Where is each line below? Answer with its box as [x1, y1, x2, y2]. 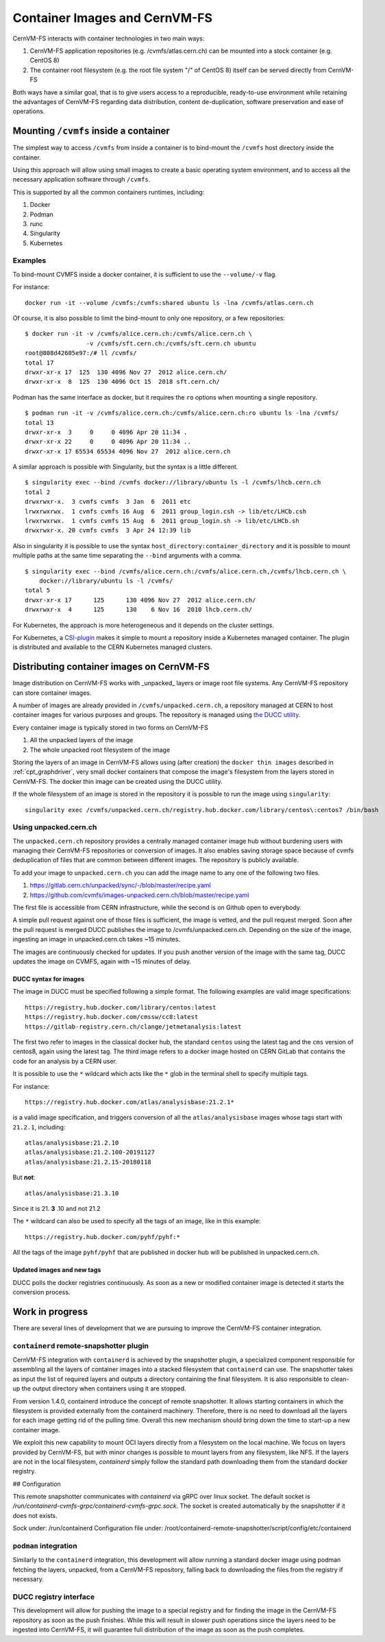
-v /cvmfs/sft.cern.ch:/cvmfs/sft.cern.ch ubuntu [86, 339, 256, 347]
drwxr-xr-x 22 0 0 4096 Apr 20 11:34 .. [25, 438, 191, 445]
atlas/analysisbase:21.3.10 [25, 1189, 119, 1197]
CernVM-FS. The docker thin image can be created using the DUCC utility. [12, 777, 223, 785]
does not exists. [12, 1511, 58, 1519]
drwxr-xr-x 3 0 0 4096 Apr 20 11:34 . [25, 428, 188, 436]
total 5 [25, 587, 51, 594]
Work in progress [12, 1306, 88, 1317]
